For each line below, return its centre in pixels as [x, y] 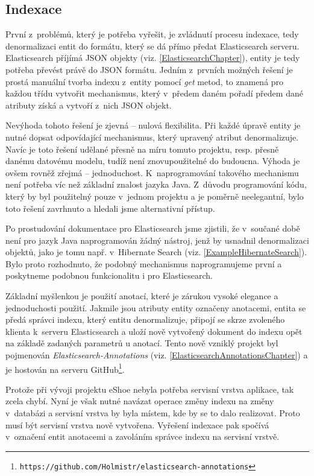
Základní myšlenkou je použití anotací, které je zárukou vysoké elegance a [142, 296]
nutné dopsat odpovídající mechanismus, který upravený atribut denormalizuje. [152, 137]
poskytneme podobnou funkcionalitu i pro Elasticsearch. [109, 275]
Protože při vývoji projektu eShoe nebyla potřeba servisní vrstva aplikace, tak [150, 389]
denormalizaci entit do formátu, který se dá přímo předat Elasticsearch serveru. [152, 46]
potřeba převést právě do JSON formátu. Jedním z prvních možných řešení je [149, 69]
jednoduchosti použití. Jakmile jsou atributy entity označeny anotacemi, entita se [156, 307]
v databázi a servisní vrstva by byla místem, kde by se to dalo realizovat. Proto [153, 413]
